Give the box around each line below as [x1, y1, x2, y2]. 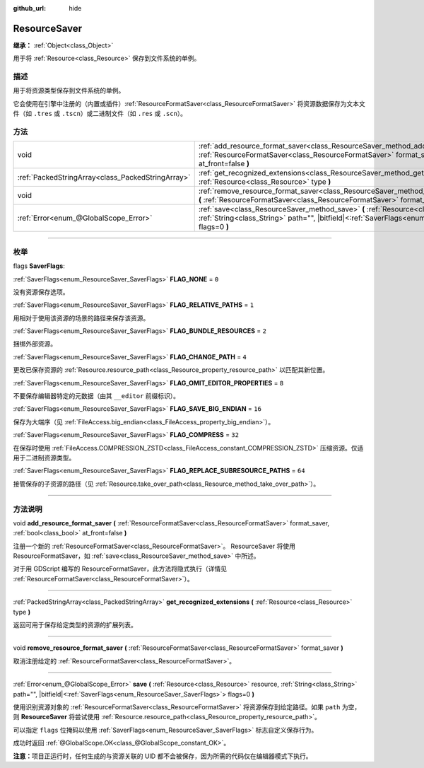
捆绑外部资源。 [13, 339, 57, 348]
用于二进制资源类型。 [13, 453, 76, 462]
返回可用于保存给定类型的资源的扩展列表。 [13, 621, 137, 629]
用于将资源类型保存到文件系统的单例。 [13, 86, 125, 95]
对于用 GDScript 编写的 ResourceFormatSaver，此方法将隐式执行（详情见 [13, 564, 228, 573]
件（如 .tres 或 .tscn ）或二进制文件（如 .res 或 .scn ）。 [13, 110, 187, 118]
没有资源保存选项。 [13, 287, 69, 296]
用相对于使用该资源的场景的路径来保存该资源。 [13, 313, 150, 322]
